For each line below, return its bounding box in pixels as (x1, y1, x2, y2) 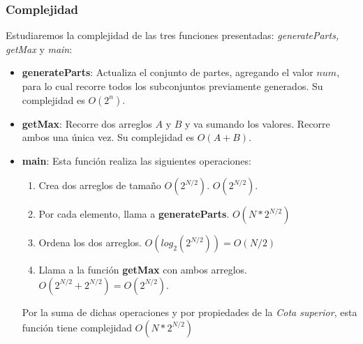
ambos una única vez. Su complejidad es (22, 130, 195, 144)
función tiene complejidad (22, 320, 132, 334)
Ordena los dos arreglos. (38, 235, 142, 250)
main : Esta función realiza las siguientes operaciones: (22, 153, 251, 167)
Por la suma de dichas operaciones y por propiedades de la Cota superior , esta (22, 304, 357, 319)
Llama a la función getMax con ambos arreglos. (38, 262, 247, 277)
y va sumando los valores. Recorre (185, 116, 330, 130)
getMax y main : (6, 41, 73, 56)
